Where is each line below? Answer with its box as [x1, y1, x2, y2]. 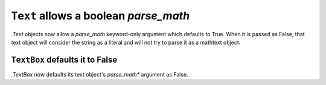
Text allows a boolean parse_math [11, 9, 190, 22]
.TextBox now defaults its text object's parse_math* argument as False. [11, 71, 188, 78]
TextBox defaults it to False [11, 54, 118, 65]
